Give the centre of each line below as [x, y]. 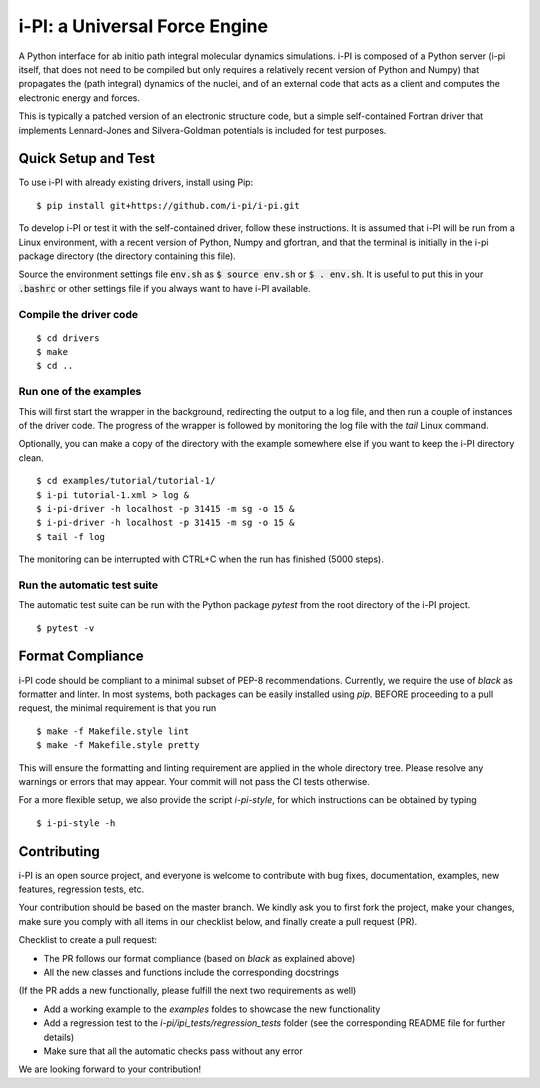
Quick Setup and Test [86, 158]
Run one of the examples [80, 392]
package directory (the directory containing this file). [127, 256]
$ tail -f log [70, 536]
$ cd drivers [68, 338]
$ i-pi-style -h [76, 823]
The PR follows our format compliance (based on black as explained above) [199, 958]
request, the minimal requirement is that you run [117, 708]
